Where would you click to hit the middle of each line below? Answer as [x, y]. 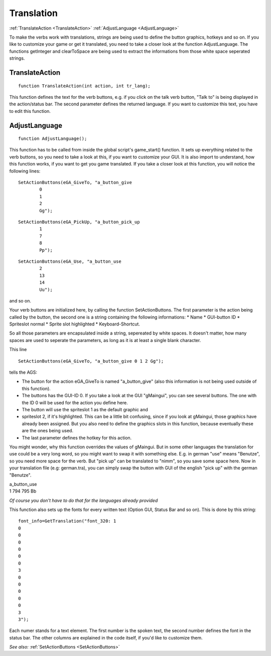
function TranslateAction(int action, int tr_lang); [84, 86]
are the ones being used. [48, 431]
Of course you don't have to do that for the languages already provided [84, 500]
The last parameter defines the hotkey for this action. [77, 438]
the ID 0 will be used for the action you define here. [75, 402]
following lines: [25, 171]
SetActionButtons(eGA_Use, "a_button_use [70, 261]
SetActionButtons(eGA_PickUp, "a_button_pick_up [79, 222]
